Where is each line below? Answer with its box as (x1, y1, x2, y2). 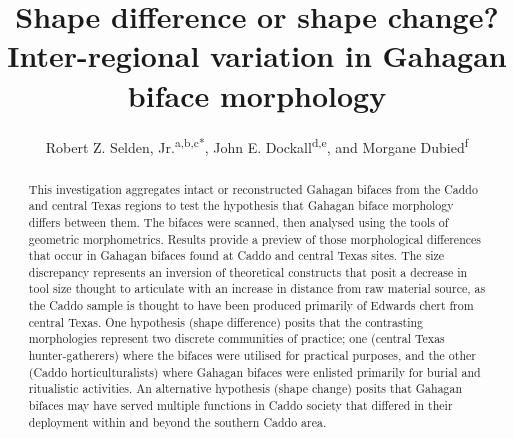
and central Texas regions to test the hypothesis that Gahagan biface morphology (28, 197, 454, 214)
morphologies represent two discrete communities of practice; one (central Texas (28, 330, 445, 347)
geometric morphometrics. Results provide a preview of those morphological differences (28, 230, 481, 247)
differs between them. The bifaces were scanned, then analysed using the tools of (28, 213, 449, 230)
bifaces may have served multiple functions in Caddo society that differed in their (28, 397, 453, 414)
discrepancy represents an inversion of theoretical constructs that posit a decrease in (28, 263, 468, 280)
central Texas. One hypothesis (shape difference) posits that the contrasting (28, 313, 424, 330)
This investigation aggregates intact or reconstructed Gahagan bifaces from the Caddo (28, 180, 478, 197)
